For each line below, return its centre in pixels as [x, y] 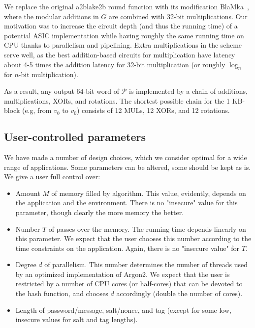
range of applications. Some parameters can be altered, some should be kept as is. [127, 167]
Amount [28, 193]
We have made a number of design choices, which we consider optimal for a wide [126, 157]
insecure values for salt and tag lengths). [77, 319]
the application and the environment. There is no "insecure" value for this [127, 203]
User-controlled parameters [75, 137]
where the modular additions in [51, 16]
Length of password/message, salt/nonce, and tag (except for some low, [123, 310]
